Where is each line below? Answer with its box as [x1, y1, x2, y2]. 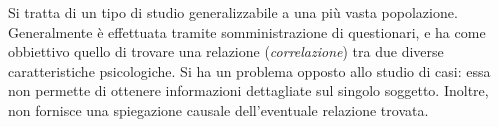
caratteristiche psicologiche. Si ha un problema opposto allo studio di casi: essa [8, 60, 491, 81]
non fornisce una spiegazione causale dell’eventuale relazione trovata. [8, 99, 429, 120]
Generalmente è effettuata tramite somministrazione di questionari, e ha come [8, 21, 486, 42]
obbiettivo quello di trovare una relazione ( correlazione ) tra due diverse [8, 41, 444, 62]
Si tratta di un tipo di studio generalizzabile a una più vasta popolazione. [8, 2, 458, 22]
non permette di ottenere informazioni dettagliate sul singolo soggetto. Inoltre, [8, 80, 489, 101]
